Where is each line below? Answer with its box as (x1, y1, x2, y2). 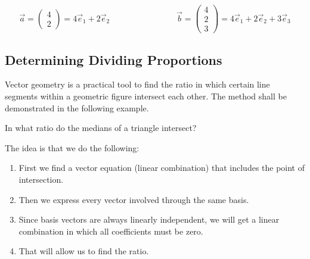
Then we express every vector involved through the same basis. (18, 193, 249, 205)
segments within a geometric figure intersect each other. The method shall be (5, 89, 287, 102)
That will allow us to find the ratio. (18, 245, 149, 257)
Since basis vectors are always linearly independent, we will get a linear (18, 213, 280, 226)
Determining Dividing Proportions (5, 50, 222, 68)
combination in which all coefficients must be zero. (18, 224, 203, 237)
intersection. (18, 173, 64, 185)
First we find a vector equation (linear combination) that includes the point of (18, 161, 305, 174)
